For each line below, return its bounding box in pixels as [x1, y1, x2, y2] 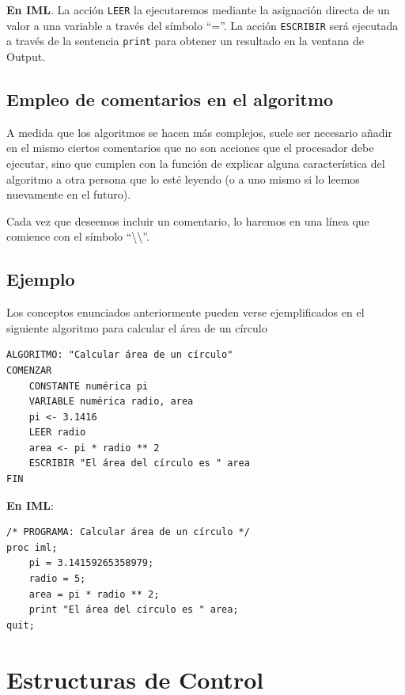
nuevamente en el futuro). [6, 186, 131, 203]
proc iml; [6, 541, 58, 553]
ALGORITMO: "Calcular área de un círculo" [6, 349, 233, 361]
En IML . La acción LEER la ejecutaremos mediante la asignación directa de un [6, 2, 390, 17]
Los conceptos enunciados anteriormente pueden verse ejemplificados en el [6, 304, 365, 321]
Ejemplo [6, 267, 75, 291]
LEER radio [28, 427, 86, 439]
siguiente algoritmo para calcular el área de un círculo [6, 319, 267, 336]
